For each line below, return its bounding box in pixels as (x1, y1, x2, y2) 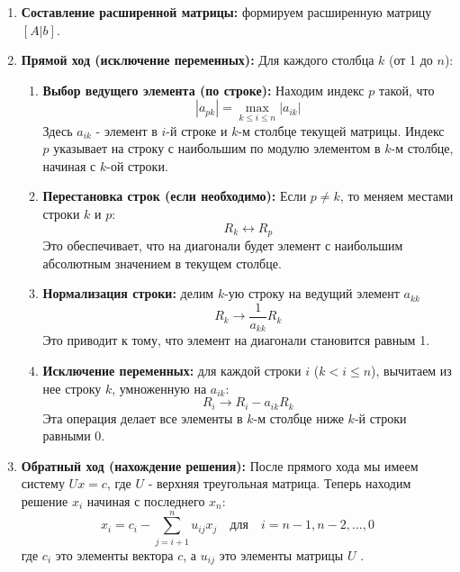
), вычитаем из (371, 360, 452, 379)
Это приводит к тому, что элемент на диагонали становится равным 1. (42, 331, 430, 350)
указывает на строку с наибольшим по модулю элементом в (53, 139, 381, 158)
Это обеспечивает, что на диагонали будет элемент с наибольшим (42, 236, 403, 255)
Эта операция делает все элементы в (42, 408, 243, 427)
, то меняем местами (339, 186, 454, 205)
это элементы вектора (55, 545, 174, 564)
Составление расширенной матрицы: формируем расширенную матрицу (21, 3, 432, 21)
